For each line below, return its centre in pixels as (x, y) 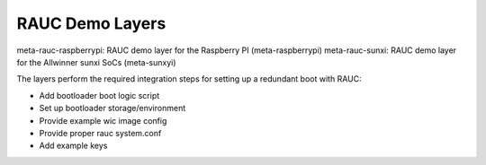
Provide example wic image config (103, 120)
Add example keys (73, 146)
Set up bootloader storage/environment (112, 109)
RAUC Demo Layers (91, 23)
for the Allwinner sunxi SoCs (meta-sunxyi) (96, 62)
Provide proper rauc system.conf (100, 133)
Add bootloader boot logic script (99, 95)
